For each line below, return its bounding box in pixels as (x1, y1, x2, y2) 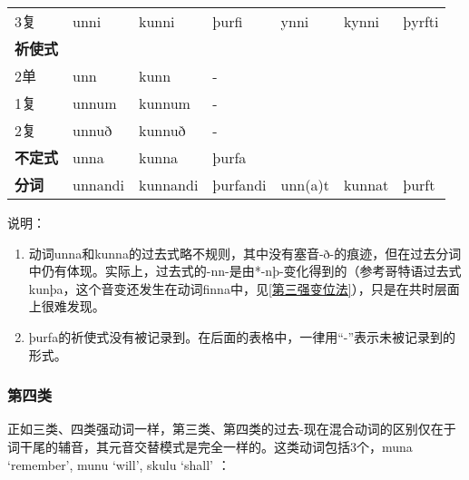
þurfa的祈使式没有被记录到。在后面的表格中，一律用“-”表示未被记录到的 (28, 327, 456, 346)
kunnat (343, 173, 389, 195)
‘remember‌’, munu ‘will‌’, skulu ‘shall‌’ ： (7, 455, 230, 474)
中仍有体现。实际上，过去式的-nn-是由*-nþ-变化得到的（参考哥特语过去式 (28, 261, 462, 280)
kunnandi (138, 173, 199, 195)
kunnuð (138, 119, 186, 141)
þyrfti (403, 10, 439, 32)
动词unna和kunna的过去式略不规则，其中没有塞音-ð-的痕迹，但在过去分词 (28, 243, 462, 262)
